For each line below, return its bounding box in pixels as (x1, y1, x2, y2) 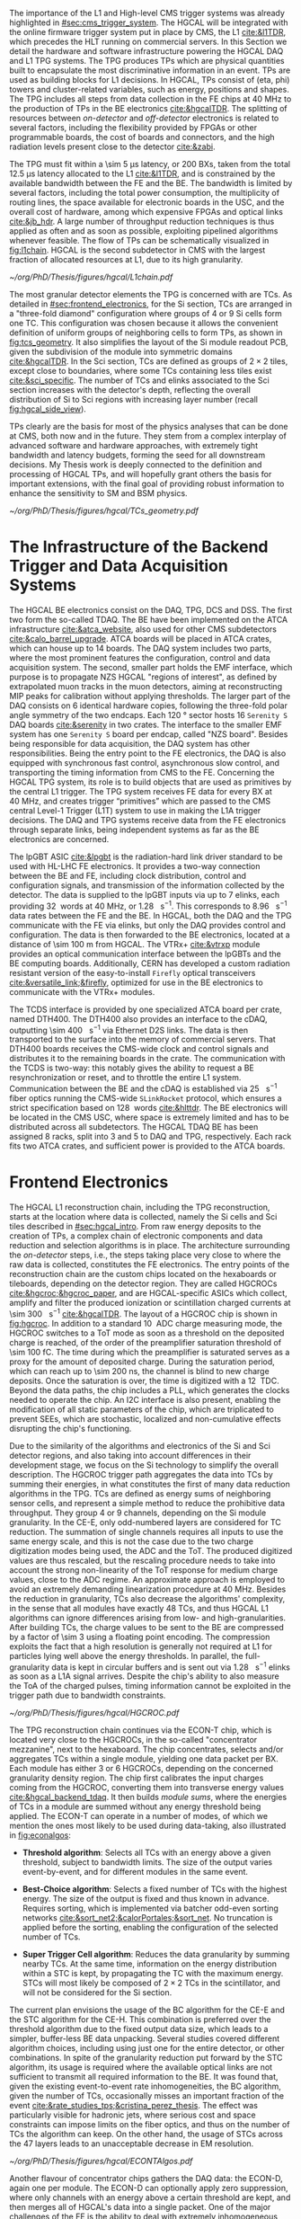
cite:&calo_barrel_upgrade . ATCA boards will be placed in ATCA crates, (9, 633, 272, 644)
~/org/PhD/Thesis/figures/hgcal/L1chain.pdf (9, 271, 173, 282)
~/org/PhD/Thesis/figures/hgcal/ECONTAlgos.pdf (9, 2156, 193, 2167)
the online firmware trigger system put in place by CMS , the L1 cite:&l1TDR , (9, 27, 286, 37)
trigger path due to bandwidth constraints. (9, 1690, 166, 1701)
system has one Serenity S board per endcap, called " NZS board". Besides (9, 728, 288, 740)
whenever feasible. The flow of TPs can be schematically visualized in (9, 235, 270, 245)
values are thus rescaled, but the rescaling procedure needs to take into (9, 1555, 276, 1566)
